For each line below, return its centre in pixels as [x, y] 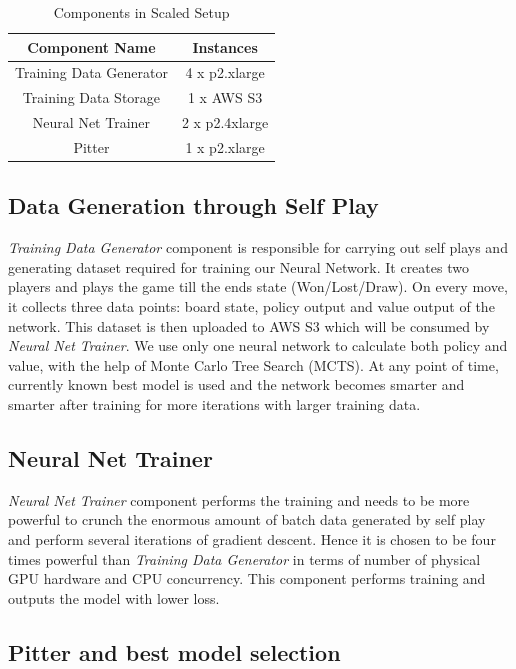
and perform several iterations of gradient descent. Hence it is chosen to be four [252, 539]
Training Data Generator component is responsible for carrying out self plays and [258, 247]
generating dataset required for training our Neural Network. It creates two [238, 266]
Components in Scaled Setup [141, 12]
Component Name [91, 46]
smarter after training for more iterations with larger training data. [214, 404]
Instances [225, 46]
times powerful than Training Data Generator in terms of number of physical [244, 558]
